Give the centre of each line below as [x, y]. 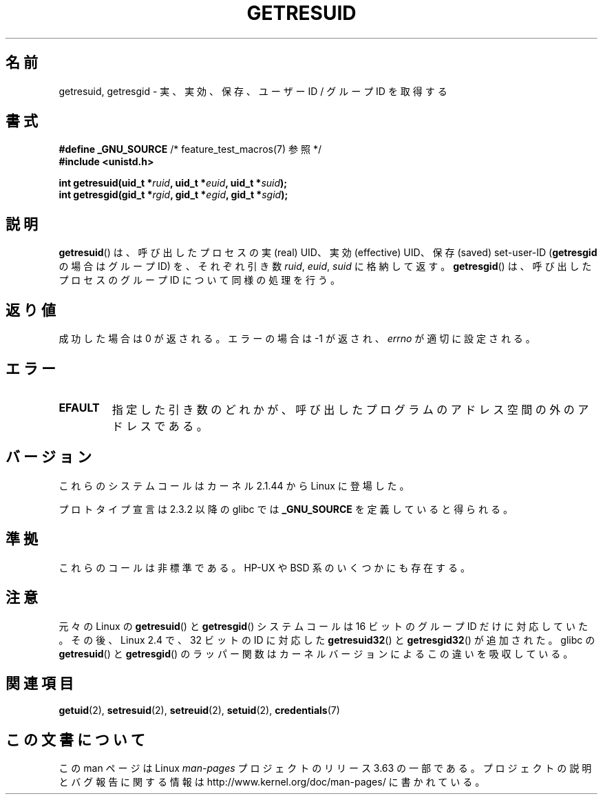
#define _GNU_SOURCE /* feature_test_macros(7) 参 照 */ [190, 149]
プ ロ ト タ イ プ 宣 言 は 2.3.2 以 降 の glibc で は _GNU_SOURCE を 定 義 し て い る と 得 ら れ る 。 [286, 509]
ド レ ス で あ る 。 [160, 426]
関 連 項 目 [40, 683]
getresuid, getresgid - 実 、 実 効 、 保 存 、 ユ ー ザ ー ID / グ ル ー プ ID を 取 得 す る [253, 91]
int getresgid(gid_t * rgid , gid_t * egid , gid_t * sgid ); [173, 195]
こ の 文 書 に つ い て [75, 739]
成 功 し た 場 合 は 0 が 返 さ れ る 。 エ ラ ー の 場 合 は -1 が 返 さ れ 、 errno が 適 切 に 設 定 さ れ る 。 [297, 339]
